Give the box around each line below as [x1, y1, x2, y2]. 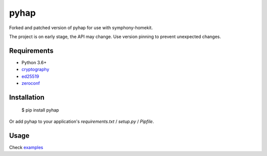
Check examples [9, 144, 44, 150]
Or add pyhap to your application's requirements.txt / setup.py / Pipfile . [9, 118, 154, 124]
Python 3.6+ [21, 59, 47, 65]
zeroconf [21, 80, 40, 86]
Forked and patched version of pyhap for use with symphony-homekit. [9, 25, 153, 31]
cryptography [21, 67, 49, 73]
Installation [9, 93, 44, 101]
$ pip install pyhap [21, 107, 59, 113]
